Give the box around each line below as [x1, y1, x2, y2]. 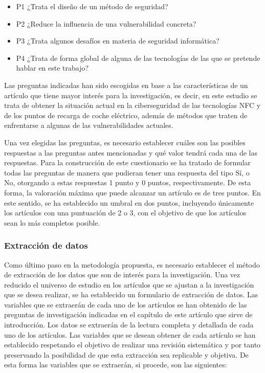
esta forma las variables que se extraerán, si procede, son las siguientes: [4, 359, 227, 370]
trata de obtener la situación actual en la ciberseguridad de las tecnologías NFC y [4, 100, 261, 111]
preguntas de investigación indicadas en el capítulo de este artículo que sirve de [4, 309, 253, 320]
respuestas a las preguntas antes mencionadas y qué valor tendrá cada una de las [4, 147, 258, 158]
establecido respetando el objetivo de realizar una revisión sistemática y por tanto [4, 339, 261, 350]
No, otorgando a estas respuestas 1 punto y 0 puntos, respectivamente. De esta [4, 177, 251, 188]
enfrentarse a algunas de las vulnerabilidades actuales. [4, 120, 173, 130]
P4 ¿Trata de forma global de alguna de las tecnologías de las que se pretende [16, 52, 260, 63]
